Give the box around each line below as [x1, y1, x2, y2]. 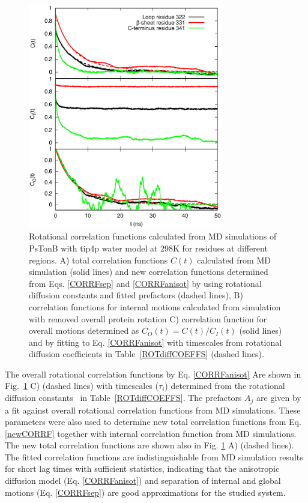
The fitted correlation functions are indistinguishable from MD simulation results [5, 450, 303, 463]
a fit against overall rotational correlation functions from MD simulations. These [5, 403, 301, 416]
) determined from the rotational [165, 379, 285, 392]
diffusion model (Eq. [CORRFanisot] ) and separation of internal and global [5, 474, 281, 487]
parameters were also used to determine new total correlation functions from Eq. [5, 415, 301, 428]
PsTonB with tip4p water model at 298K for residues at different [29, 241, 268, 254]
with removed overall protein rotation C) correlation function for [29, 312, 267, 325]
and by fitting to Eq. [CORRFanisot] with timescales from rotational [29, 336, 282, 348]
